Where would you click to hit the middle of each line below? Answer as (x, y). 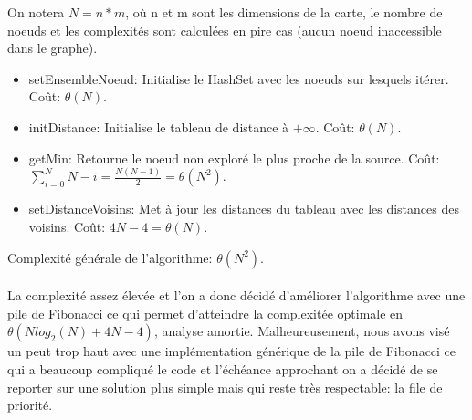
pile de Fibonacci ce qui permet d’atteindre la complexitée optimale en (205, 313)
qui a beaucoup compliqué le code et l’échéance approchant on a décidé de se (223, 369)
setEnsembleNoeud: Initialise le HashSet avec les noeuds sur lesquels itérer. (239, 78)
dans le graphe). (52, 48)
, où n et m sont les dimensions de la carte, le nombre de (284, 12)
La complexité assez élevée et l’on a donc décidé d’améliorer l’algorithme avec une (236, 295)
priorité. (30, 405)
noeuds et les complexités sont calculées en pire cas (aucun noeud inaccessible (225, 30)
